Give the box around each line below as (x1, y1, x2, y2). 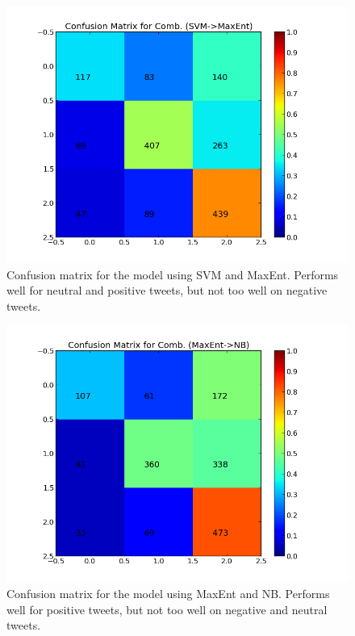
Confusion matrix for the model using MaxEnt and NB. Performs (6, 584, 330, 601)
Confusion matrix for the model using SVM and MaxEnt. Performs (6, 266, 339, 282)
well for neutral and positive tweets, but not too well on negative (6, 282, 328, 299)
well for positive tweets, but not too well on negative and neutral (6, 600, 328, 617)
